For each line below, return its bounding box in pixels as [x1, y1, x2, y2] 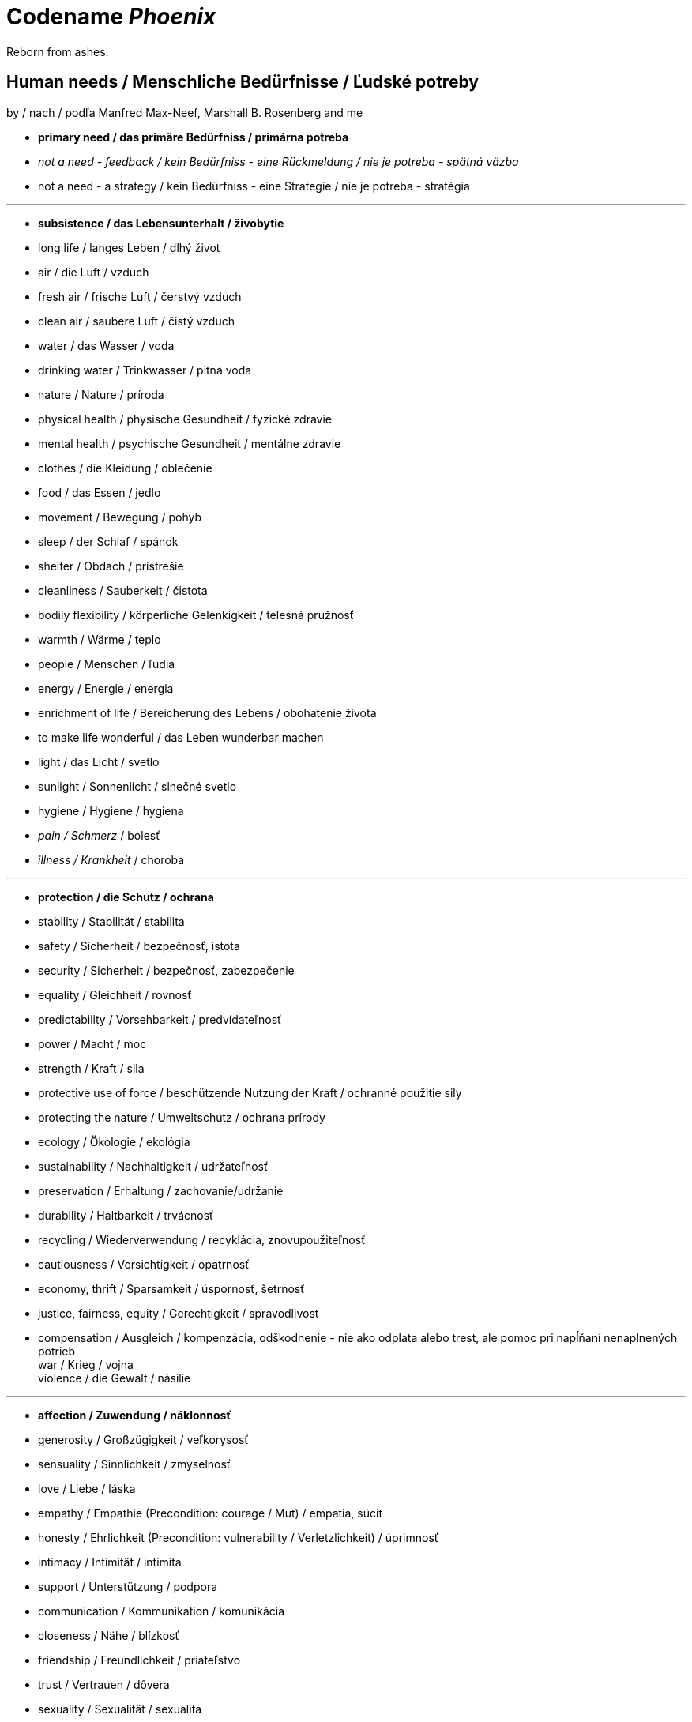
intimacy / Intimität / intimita [38, 1555, 182, 1569]
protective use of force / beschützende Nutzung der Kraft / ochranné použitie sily [38, 1085, 462, 1100]
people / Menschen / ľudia [38, 656, 175, 671]
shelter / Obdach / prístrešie [38, 558, 184, 573]
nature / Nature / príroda [38, 387, 164, 401]
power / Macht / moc [38, 1036, 147, 1051]
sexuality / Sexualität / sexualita [38, 1701, 202, 1716]
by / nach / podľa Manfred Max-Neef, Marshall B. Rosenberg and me [6, 105, 363, 119]
